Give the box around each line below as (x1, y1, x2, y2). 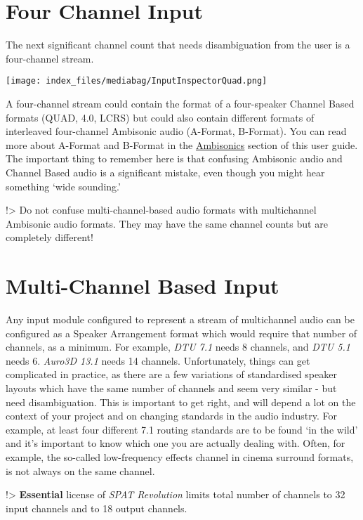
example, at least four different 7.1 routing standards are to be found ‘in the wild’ (6, 422, 358, 436)
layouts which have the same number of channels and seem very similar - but (6, 381, 337, 395)
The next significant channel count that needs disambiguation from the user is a (6, 37, 350, 52)
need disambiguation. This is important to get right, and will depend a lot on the (6, 394, 356, 409)
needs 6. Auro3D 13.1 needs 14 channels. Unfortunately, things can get (6, 353, 310, 368)
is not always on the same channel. (6, 463, 155, 478)
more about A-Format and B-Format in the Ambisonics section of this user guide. (6, 137, 358, 152)
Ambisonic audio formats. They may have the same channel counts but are (6, 216, 328, 230)
